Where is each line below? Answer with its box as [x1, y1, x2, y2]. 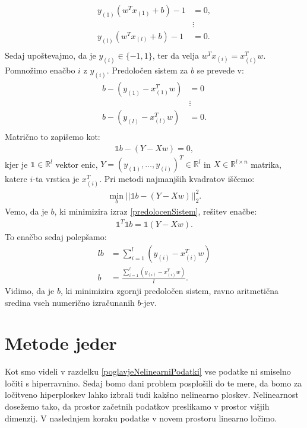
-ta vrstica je [33, 173, 80, 185]
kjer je [5, 158, 28, 170]
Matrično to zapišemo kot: [5, 130, 100, 142]
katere [5, 173, 27, 185]
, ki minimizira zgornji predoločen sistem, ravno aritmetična [60, 284, 279, 296]
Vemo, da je [5, 205, 48, 218]
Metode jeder [5, 331, 117, 355]
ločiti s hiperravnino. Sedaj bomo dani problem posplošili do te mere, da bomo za [5, 376, 302, 389]
